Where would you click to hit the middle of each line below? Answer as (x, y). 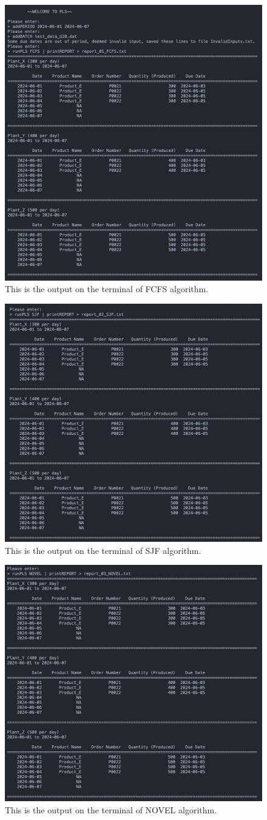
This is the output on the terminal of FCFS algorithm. (107, 289)
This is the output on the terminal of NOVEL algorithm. (111, 809)
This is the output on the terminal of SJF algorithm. (103, 550)
